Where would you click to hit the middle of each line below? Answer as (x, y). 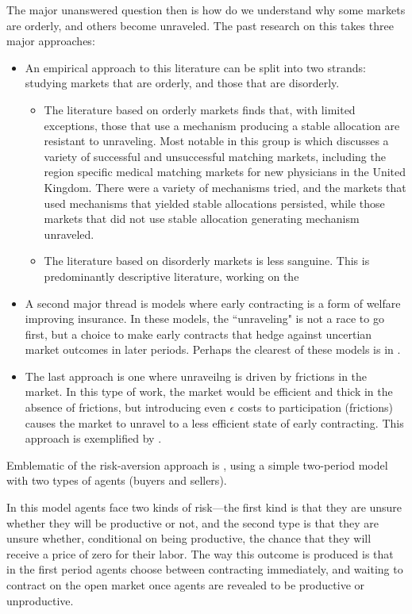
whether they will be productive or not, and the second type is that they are (193, 522)
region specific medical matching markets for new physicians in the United (225, 172)
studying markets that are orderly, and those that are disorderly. (182, 83)
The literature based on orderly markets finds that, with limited (200, 109)
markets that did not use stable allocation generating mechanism (202, 219)
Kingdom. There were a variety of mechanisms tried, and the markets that (225, 187)
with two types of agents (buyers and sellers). (117, 480)
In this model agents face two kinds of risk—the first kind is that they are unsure (204, 507)
